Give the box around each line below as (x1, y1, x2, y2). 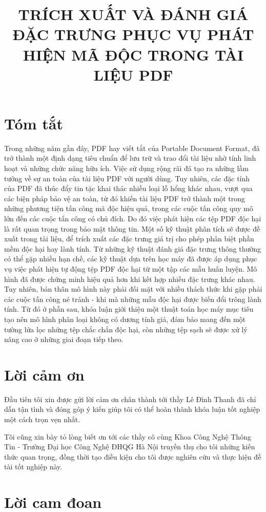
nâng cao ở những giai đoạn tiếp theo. (4, 334, 124, 345)
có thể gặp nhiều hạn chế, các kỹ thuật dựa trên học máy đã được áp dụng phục (4, 253, 257, 264)
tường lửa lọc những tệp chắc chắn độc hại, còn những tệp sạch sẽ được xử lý (4, 324, 248, 334)
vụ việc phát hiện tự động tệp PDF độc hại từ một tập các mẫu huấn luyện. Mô (4, 263, 257, 274)
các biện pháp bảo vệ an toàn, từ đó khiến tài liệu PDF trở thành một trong (4, 193, 245, 203)
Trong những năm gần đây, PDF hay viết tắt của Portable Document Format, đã (4, 142, 260, 153)
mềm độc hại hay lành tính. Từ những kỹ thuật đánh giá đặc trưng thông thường (4, 243, 261, 254)
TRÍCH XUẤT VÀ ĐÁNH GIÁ (18, 4, 249, 25)
